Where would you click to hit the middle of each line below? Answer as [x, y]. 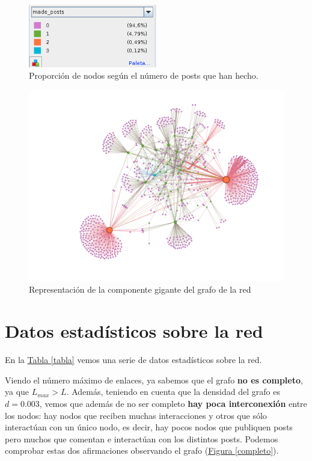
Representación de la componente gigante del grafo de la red [140, 289]
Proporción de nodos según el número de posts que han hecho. [144, 75]
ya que [17, 392]
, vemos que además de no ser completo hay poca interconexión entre [173, 403]
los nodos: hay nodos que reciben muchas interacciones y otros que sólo [136, 415]
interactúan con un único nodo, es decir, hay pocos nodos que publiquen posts [149, 427]
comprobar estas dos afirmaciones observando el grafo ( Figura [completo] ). [142, 450]
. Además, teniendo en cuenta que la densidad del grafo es [173, 392]
